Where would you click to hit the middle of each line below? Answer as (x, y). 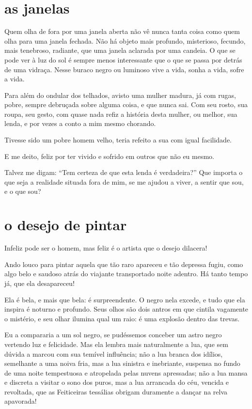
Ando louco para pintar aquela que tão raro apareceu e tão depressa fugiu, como (124, 264)
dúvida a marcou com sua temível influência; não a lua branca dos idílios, (114, 354)
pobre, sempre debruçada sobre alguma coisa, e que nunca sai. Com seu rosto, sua (126, 104)
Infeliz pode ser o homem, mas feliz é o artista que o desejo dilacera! (106, 248)
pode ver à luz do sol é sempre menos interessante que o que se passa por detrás (123, 59)
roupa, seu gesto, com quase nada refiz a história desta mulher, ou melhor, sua (121, 114)
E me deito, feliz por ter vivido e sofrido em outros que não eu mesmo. (109, 156)
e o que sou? (23, 191)
